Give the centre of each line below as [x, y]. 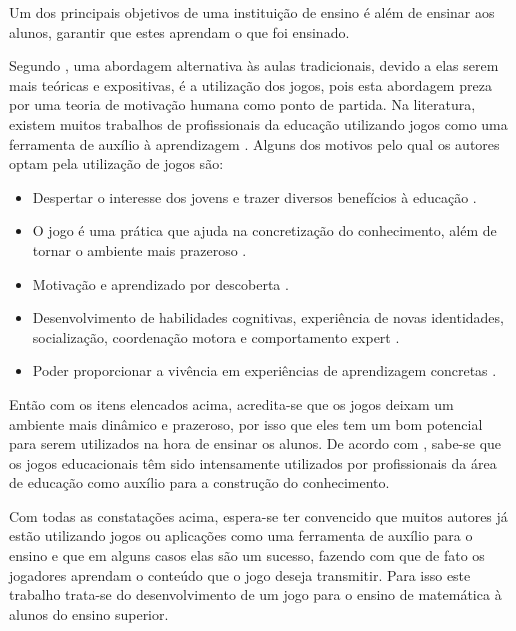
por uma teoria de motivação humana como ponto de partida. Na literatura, [242, 104]
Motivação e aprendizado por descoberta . [160, 283]
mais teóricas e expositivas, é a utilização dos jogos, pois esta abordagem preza [250, 84]
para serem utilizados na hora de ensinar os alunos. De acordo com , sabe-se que [255, 443]
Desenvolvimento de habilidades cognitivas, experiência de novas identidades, [268, 317]
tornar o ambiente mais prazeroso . [139, 249]
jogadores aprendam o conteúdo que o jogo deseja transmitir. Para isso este [240, 574]
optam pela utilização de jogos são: [116, 163]
